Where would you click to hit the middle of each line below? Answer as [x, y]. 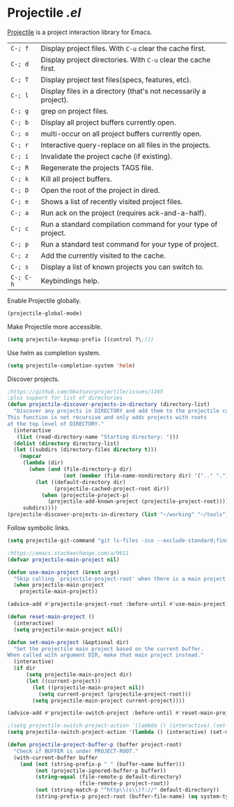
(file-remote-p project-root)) [124, 784]
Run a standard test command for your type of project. [130, 244]
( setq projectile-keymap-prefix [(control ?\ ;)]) [81, 339]
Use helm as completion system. [54, 352]
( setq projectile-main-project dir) [79, 675]
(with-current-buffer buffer [56, 758]
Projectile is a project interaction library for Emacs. [80, 32]
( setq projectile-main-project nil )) [68, 629]
